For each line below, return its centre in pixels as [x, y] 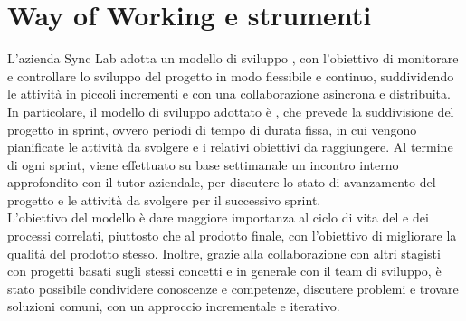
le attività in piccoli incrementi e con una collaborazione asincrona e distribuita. [229, 94]
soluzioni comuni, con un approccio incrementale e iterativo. [174, 306]
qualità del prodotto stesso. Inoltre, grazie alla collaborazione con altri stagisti [224, 253]
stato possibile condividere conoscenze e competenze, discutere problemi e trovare [233, 288]
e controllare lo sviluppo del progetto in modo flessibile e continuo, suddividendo [231, 76]
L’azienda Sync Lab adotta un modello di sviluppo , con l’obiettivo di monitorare [233, 58]
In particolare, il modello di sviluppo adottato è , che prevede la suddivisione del [231, 111]
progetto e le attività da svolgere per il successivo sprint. [164, 199]
